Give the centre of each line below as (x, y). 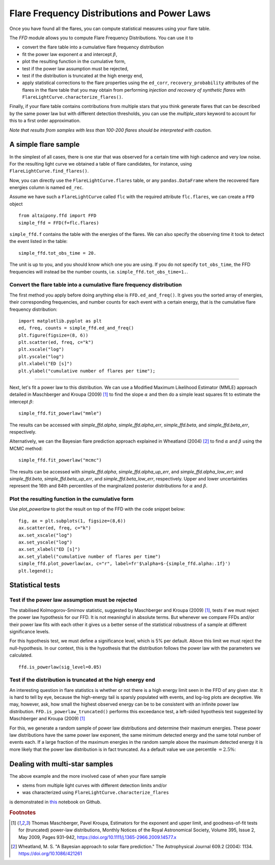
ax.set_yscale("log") (45, 542)
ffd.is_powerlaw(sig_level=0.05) (60, 667)
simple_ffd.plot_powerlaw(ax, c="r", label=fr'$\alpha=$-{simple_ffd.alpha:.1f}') (125, 564)
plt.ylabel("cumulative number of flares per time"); (87, 371)
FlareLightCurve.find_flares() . (49, 171)
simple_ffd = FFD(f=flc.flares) (59, 223)
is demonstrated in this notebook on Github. (56, 802)
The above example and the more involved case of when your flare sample (88, 776)
